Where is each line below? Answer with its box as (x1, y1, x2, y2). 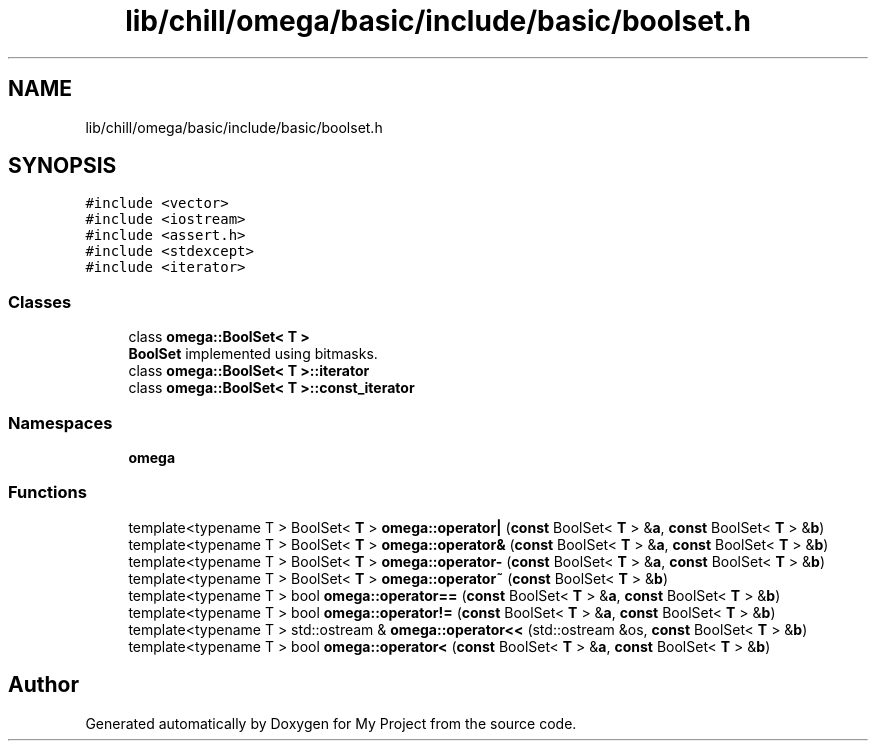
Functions (8, 482, 87, 503)
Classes (8, 291, 72, 312)
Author (8, 672, 79, 698)
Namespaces (8, 412, 113, 433)
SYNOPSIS (8, 153, 117, 179)
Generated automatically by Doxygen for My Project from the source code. (85, 714, 577, 732)
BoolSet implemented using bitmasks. (128, 345, 378, 363)
